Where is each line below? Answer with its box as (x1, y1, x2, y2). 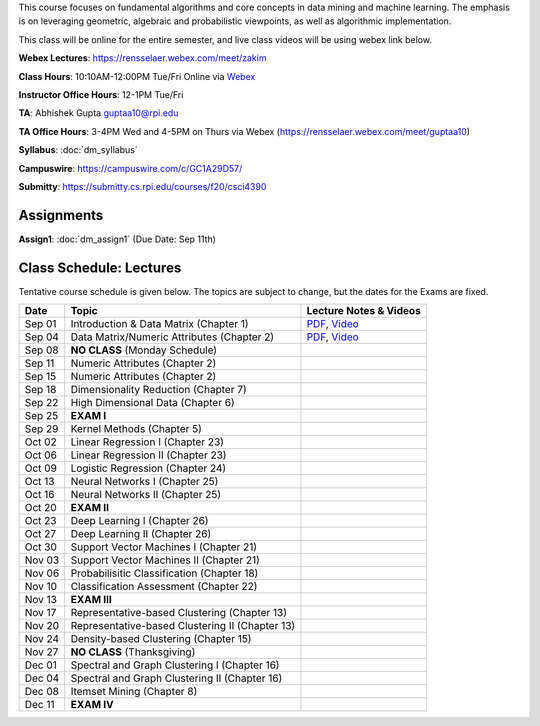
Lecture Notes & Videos (306, 304, 422, 318)
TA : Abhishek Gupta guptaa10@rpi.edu (18, 107, 179, 119)
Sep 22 (24, 396, 59, 410)
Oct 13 (24, 475, 55, 489)
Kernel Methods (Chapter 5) (70, 422, 202, 436)
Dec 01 (24, 658, 57, 672)
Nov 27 (24, 645, 59, 659)
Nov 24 (24, 632, 60, 646)
